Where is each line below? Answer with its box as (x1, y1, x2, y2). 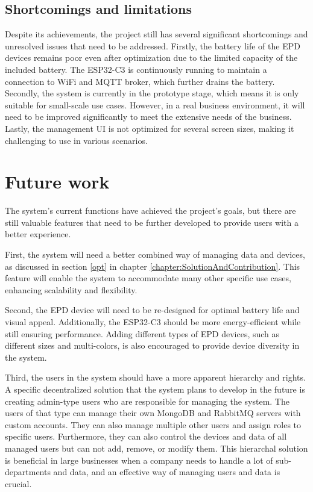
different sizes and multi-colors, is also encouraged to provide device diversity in (5, 339, 300, 352)
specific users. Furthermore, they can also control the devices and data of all (5, 430, 287, 443)
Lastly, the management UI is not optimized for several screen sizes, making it (5, 122, 294, 134)
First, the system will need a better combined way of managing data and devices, (5, 248, 305, 261)
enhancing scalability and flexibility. (5, 283, 138, 296)
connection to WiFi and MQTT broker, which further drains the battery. (5, 75, 275, 87)
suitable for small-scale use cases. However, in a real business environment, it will (5, 98, 305, 111)
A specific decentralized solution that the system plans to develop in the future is (5, 382, 305, 395)
